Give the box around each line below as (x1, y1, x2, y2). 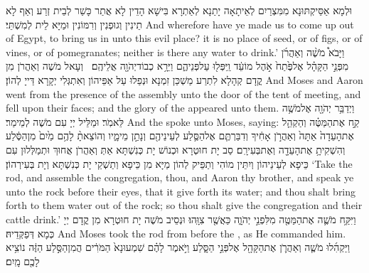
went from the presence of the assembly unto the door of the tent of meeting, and (6, 86, 361, 101)
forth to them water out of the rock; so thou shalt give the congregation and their (6, 198, 363, 213)
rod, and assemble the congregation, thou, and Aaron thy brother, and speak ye (6, 170, 354, 185)
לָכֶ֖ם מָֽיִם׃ (6, 253, 40, 268)
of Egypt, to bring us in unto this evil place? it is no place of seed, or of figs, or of (6, 31, 363, 45)
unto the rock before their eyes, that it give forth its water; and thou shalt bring (6, 183, 356, 198)
